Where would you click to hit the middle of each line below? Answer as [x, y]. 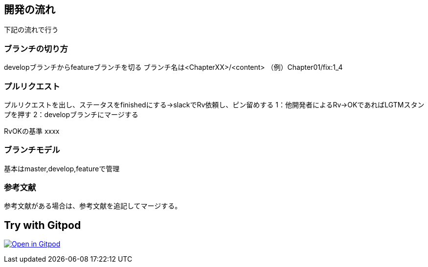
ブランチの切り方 [36, 49]
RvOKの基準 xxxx [32, 131]
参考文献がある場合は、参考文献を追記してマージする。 [93, 206]
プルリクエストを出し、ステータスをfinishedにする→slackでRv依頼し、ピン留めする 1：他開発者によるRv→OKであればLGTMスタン [214, 104]
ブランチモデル [32, 150]
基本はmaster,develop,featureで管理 [62, 168]
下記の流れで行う [31, 30]
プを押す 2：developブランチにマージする [71, 114]
